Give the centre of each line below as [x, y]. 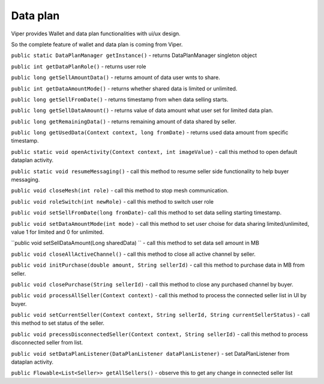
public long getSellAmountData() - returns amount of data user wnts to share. [115, 77]
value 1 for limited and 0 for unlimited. [58, 232]
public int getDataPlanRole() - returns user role [79, 66]
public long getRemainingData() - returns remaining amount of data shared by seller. [124, 121]
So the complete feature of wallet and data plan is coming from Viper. [97, 44]
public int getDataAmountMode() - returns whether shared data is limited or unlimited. [124, 88]
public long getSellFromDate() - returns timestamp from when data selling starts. [120, 99]
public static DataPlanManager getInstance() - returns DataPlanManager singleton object [134, 55]
